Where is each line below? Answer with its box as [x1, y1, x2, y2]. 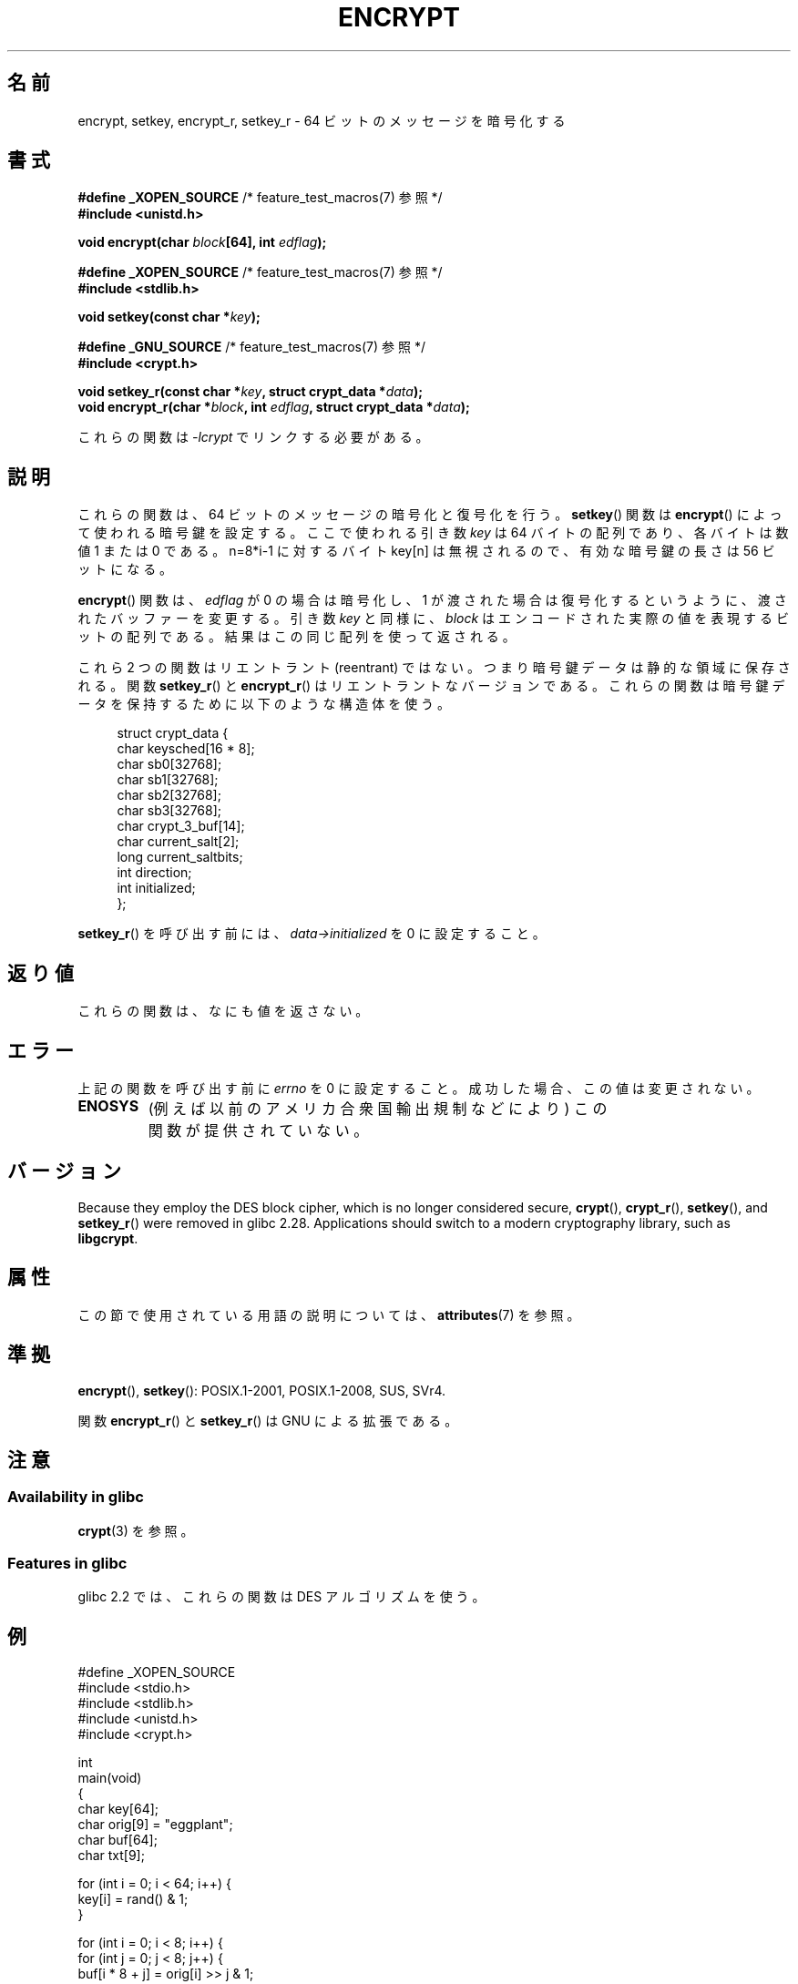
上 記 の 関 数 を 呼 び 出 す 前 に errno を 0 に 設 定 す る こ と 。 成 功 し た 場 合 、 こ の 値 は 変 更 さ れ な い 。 [77, 1079, 760, 1096]
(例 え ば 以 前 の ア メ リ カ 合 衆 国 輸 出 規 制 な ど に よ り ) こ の [148, 1099, 608, 1118]
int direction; [117, 864, 192, 881]
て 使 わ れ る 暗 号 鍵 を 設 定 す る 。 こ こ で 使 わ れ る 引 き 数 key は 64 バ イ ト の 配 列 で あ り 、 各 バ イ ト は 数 [77, 525, 789, 541]
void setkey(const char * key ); [77, 309, 261, 325]
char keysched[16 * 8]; [117, 741, 255, 757]
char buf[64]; [77, 1832, 158, 1848]
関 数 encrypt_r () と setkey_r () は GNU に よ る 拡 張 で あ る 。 [77, 1412, 458, 1428]
